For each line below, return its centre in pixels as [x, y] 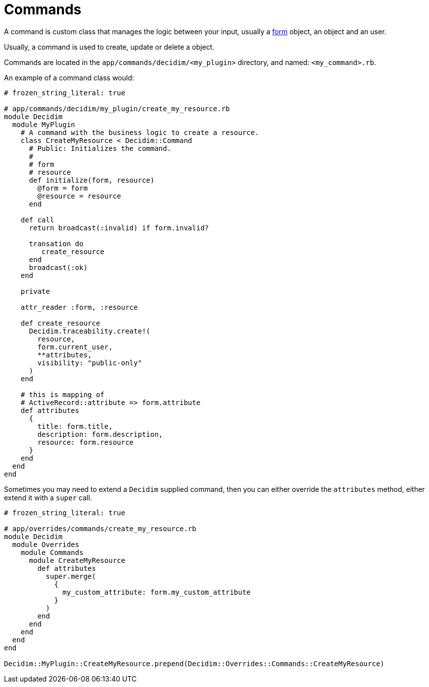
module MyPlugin [44, 124]
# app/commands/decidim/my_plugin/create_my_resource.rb [117, 108]
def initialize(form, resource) [92, 180]
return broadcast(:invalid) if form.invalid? [119, 228]
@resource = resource [79, 196]
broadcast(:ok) [58, 267]
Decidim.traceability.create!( [90, 331]
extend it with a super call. [48, 497]
